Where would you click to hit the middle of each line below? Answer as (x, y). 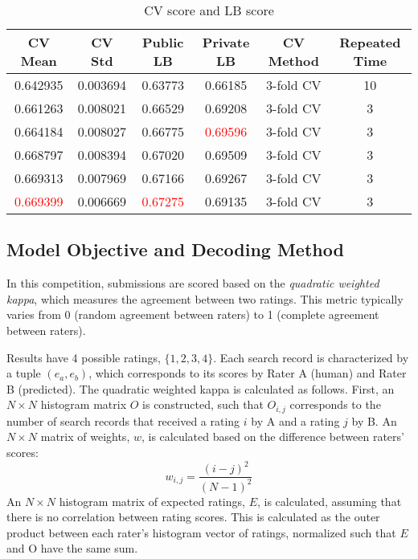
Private (226, 42)
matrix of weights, (85, 437)
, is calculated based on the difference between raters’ (273, 437)
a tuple (24, 373)
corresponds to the (335, 404)
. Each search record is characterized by (311, 357)
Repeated (370, 42)
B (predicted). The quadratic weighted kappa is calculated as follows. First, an (201, 388)
